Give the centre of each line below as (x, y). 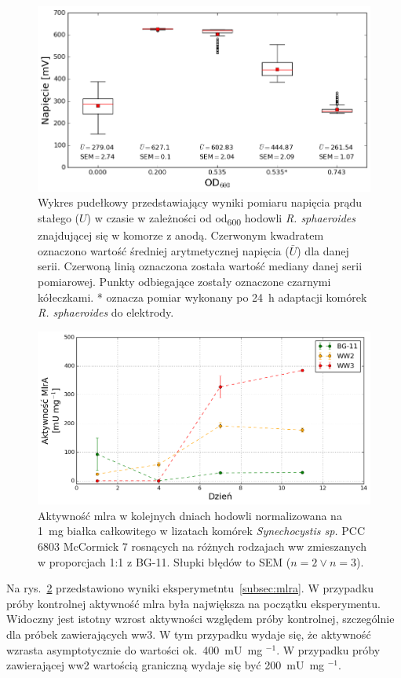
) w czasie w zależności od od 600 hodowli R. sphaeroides (221, 219)
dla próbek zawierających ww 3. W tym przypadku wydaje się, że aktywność (189, 634)
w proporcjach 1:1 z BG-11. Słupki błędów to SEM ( (164, 561)
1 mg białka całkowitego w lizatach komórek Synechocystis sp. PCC (202, 531)
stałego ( (58, 218)
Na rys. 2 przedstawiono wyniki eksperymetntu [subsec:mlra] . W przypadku (190, 588)
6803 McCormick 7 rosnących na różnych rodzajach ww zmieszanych (202, 546)
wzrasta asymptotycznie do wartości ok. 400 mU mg (135, 649)
